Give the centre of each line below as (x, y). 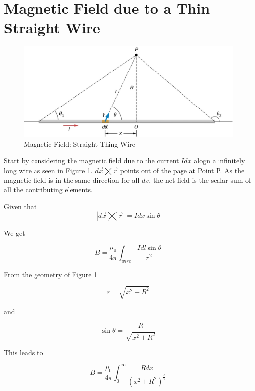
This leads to (24, 352)
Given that (20, 206)
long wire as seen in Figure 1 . (48, 170)
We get (15, 233)
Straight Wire (52, 27)
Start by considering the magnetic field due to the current (91, 160)
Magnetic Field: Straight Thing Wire (79, 144)
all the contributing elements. (48, 190)
